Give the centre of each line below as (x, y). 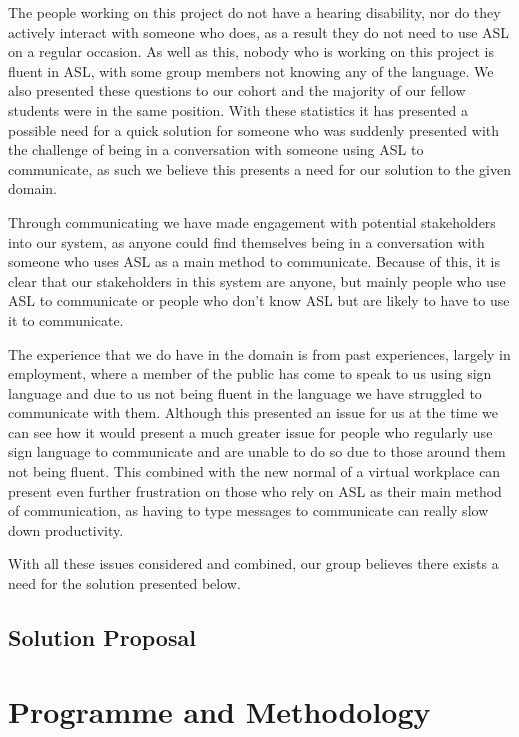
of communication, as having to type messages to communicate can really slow (248, 510)
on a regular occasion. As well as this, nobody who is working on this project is (251, 51)
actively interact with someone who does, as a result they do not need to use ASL (259, 31)
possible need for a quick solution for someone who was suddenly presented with (254, 129)
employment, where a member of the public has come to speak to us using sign (250, 373)
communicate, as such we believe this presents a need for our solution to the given (259, 168)
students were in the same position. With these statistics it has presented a (238, 109)
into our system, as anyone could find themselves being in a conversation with (246, 241)
